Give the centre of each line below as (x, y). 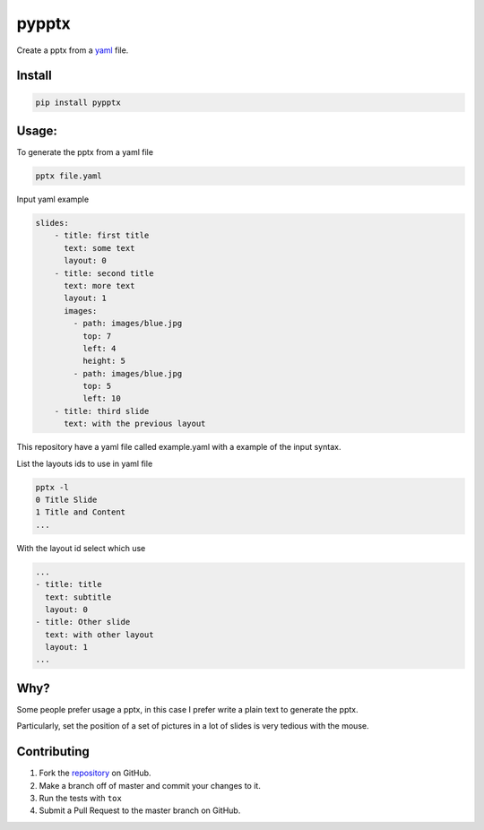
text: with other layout (99, 635)
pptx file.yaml (69, 176)
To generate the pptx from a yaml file (85, 152)
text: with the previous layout (135, 424)
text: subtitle (78, 597)
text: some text (99, 248)
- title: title (69, 584)
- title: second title (104, 273)
